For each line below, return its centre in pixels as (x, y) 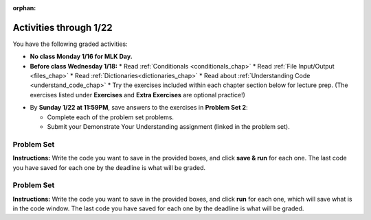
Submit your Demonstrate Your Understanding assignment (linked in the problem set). (168, 127)
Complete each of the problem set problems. (111, 117)
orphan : (24, 8)
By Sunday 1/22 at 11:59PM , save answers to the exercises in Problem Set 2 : (139, 108)
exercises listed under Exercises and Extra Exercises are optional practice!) (137, 95)
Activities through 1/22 (63, 27)
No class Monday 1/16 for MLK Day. (81, 57)
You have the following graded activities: (70, 44)
